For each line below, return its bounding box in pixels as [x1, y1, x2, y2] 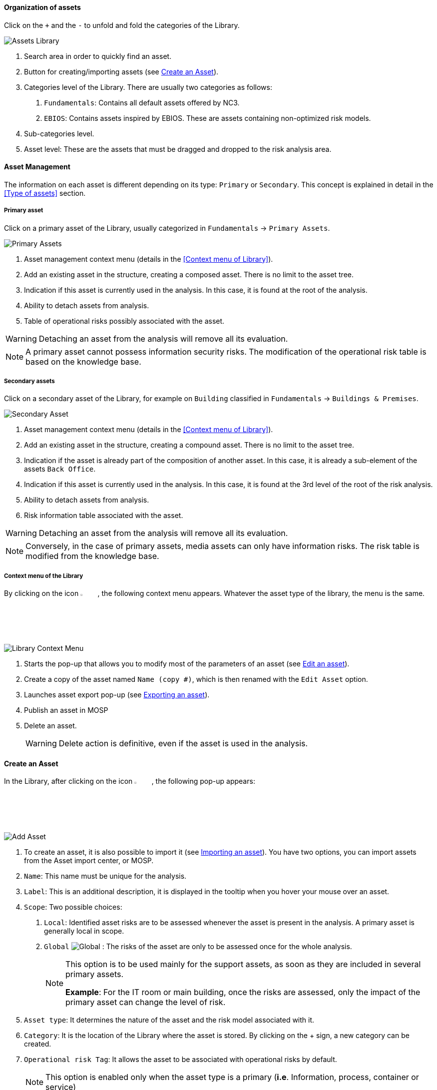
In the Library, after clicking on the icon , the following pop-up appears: [4, 777, 255, 786]
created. [24, 1039, 51, 1048]
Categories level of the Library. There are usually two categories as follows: [24, 82, 272, 91]
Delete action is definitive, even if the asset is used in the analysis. [58, 738, 308, 749]
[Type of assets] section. [4, 188, 86, 197]
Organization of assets [4, 3, 81, 11]
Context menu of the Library [4, 572, 83, 579]
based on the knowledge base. [25, 356, 141, 367]
